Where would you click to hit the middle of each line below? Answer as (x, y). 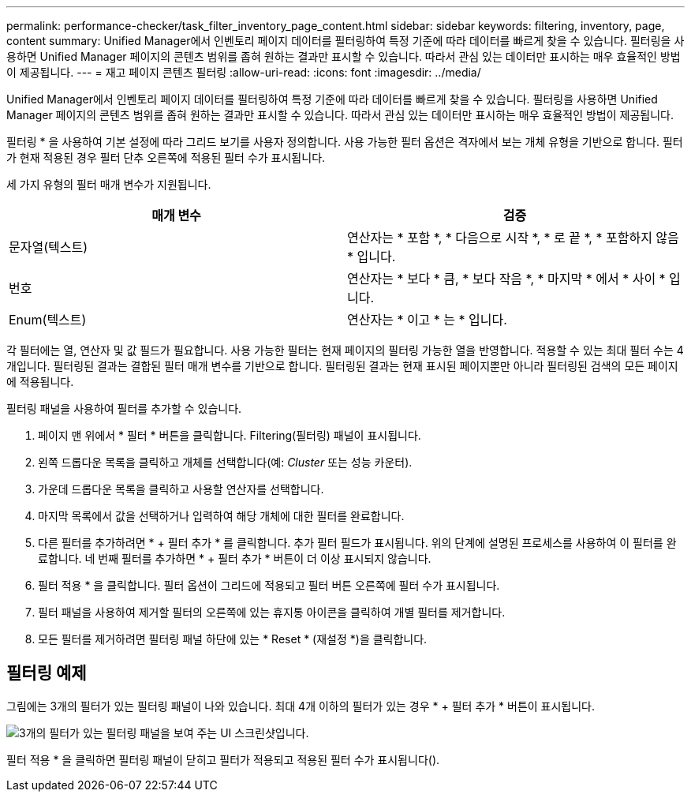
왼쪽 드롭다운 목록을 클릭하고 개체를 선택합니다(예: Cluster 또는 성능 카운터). (225, 462)
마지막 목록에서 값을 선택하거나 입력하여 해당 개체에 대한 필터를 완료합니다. (221, 516)
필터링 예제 (47, 673)
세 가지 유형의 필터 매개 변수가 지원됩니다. (109, 184)
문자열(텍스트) (48, 247)
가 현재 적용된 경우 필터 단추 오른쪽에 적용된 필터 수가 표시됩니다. (166, 157)
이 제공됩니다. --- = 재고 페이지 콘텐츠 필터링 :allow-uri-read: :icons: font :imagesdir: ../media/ (244, 72)
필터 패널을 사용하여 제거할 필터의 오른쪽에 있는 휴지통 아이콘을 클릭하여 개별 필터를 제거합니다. (272, 612)
